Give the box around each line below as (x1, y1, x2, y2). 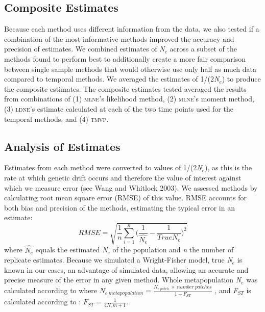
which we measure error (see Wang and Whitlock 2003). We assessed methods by (4, 182, 258, 193)
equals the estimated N (35, 244, 108, 255)
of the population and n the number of (112, 244, 234, 255)
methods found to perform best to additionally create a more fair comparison (4, 53, 246, 64)
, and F (214, 285, 238, 295)
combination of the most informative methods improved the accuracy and (4, 33, 234, 44)
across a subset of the (170, 43, 237, 54)
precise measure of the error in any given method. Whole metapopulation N (4, 274, 242, 285)
